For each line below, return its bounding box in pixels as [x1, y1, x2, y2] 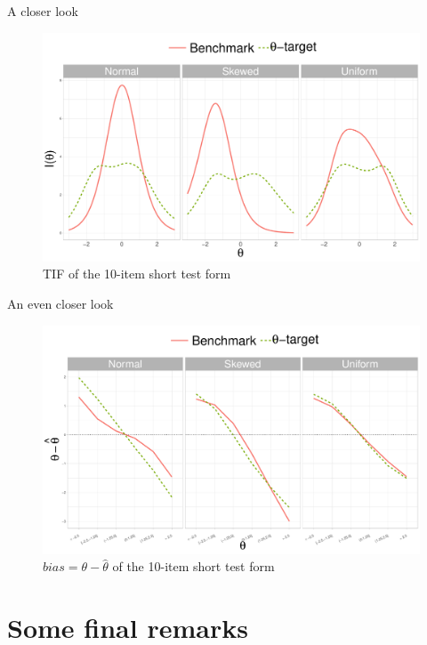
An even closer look [7, 294, 114, 312]
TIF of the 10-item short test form [43, 264, 231, 283]
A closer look [7, 2, 78, 20]
